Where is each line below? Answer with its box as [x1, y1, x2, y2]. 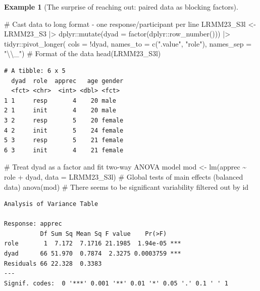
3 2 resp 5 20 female [4, 116, 124, 124]
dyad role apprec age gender [11, 77, 124, 85]
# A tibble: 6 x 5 [4, 67, 66, 74]
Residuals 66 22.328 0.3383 [4, 260, 102, 267]
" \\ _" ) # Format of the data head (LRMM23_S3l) [4, 48, 161, 59]
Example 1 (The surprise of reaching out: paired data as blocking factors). [4, 2, 238, 12]
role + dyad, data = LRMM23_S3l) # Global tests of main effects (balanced [4, 171, 243, 182]
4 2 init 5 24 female [4, 127, 124, 134]
